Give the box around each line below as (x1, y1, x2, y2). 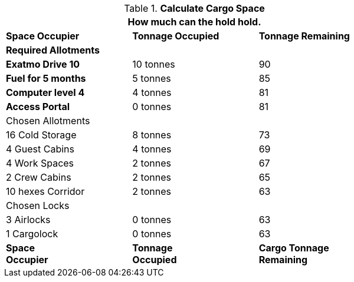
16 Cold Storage (6, 129, 77, 141)
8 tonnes (132, 129, 172, 141)
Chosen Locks (6, 200, 70, 211)
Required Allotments (6, 44, 100, 56)
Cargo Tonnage (258, 242, 329, 254)
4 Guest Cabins (6, 143, 74, 155)
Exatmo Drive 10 (6, 58, 80, 70)
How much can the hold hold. (127, 16, 261, 28)
